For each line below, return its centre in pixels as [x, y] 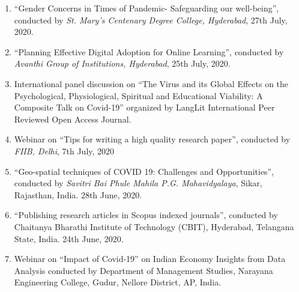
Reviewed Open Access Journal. [73, 119]
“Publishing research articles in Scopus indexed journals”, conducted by [146, 215]
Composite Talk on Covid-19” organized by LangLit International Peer [144, 107]
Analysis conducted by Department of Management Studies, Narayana [143, 270]
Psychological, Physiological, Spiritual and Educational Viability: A [138, 95]
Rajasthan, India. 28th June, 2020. [78, 194]
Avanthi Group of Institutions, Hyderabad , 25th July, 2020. [122, 63]
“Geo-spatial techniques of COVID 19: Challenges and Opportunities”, [144, 171]
